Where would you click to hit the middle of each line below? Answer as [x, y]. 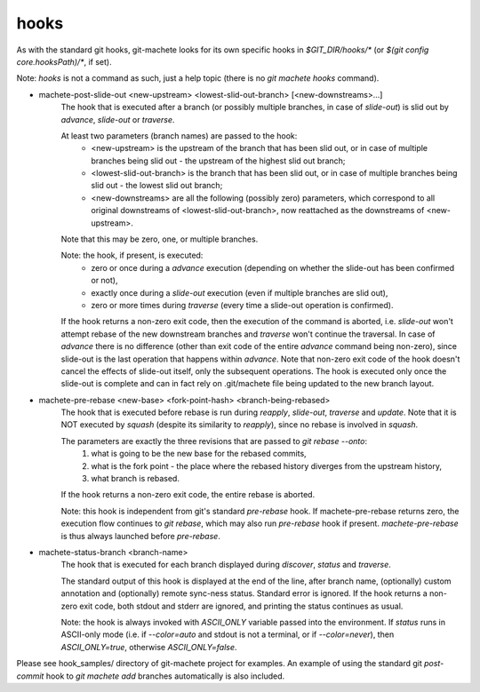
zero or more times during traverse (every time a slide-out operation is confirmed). [242, 305]
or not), [104, 281]
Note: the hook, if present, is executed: [132, 255]
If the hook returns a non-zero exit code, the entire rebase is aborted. [188, 495]
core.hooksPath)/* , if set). [64, 61]
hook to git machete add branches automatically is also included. [165, 676]
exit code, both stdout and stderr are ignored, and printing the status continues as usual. [241, 606]
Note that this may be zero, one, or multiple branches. [160, 239]
